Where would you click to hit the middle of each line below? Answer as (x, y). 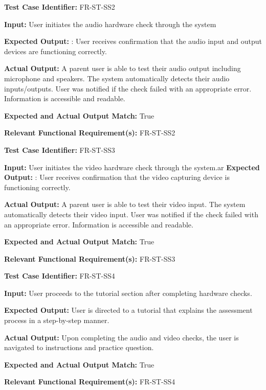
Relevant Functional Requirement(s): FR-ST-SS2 (90, 133)
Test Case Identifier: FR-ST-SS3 (60, 150)
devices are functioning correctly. (56, 51)
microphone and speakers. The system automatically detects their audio (117, 78)
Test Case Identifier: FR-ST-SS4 (60, 276)
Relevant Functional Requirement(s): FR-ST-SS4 (90, 382)
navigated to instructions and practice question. (79, 347)
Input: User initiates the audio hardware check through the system (110, 24)
